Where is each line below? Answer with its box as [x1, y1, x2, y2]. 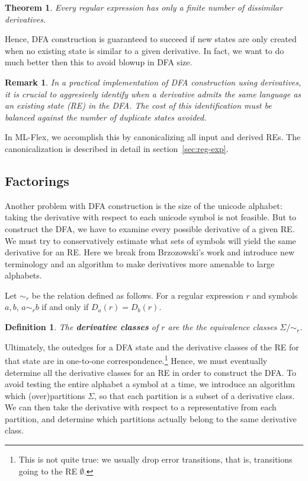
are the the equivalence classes [168, 321, 277, 333]
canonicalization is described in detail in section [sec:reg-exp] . [5, 142, 229, 154]
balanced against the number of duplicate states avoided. [5, 110, 207, 123]
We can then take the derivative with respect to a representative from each [5, 401, 277, 413]
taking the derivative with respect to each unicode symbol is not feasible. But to [5, 211, 297, 223]
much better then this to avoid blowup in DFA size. [5, 56, 192, 68]
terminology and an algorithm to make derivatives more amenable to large [5, 257, 275, 270]
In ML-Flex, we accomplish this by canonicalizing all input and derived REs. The [5, 131, 301, 143]
